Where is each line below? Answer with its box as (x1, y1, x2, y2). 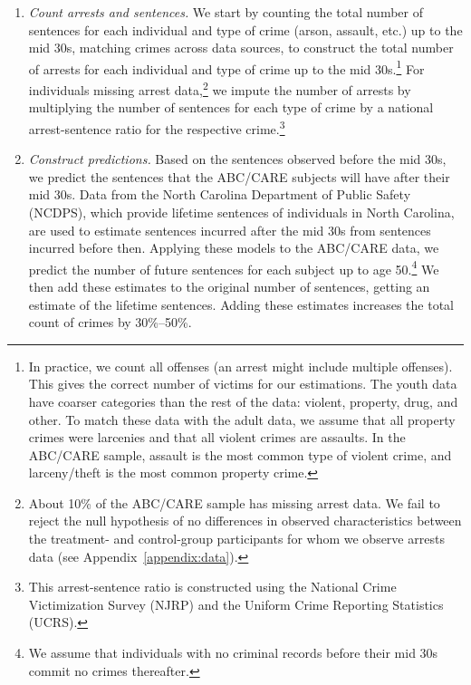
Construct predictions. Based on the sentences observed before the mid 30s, (28, 150, 447, 169)
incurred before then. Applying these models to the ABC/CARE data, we (28, 238, 439, 257)
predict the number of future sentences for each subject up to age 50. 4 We (28, 256, 439, 278)
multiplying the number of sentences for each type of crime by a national (28, 98, 434, 117)
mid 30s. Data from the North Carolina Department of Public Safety (28, 185, 411, 204)
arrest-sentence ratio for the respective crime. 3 (28, 116, 285, 138)
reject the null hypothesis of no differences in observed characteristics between (28, 511, 462, 530)
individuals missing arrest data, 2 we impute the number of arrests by (28, 78, 411, 99)
